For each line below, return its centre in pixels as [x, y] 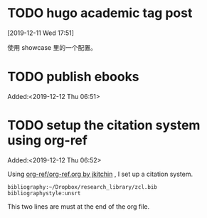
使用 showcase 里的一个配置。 [52, 47]
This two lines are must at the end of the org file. [79, 206]
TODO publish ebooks [74, 77]
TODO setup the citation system [104, 125]
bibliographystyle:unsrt [44, 193]
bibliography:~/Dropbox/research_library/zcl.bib [83, 187]
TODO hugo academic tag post [100, 13]
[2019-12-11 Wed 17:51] [41, 33]
